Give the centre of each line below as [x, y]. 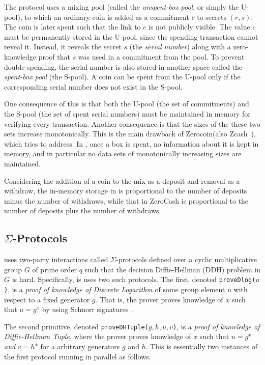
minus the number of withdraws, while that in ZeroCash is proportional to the [126, 200]
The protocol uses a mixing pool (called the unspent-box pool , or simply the [122, 7]
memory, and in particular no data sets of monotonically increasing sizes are [123, 153]
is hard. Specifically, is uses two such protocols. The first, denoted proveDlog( [134, 279]
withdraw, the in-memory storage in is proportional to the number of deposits [126, 191]
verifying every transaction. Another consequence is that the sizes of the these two [132, 123]
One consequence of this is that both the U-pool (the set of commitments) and [127, 104]
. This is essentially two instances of [202, 346]
